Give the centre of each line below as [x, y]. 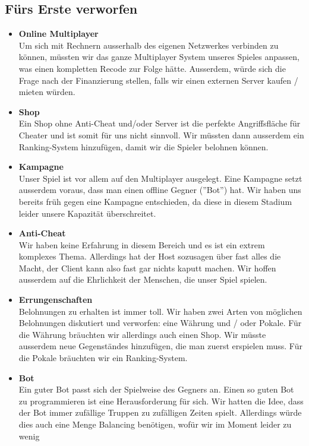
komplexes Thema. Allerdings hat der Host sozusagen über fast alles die [150, 256]
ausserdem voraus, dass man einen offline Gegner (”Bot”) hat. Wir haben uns [160, 190]
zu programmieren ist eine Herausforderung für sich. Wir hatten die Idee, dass [161, 401]
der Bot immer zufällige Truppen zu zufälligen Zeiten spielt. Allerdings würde [160, 412]
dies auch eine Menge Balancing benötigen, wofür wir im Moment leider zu [155, 424]
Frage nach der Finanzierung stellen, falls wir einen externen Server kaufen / [158, 80]
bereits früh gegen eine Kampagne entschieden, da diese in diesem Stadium [155, 201]
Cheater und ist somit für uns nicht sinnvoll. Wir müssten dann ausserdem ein [161, 135]
